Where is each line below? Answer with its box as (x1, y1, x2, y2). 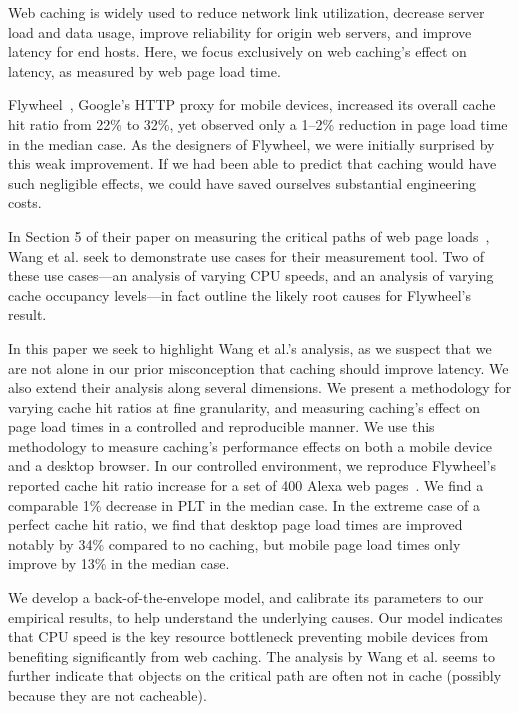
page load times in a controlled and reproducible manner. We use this (8, 416, 435, 437)
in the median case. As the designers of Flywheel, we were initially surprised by (8, 133, 495, 154)
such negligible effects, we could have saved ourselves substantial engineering (8, 172, 477, 193)
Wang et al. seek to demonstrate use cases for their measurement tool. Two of (8, 245, 485, 266)
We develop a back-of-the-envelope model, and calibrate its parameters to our (8, 587, 484, 608)
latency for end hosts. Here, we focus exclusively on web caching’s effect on (8, 41, 467, 62)
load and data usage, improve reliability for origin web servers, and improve (8, 21, 472, 42)
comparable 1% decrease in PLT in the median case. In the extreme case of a (8, 494, 480, 515)
